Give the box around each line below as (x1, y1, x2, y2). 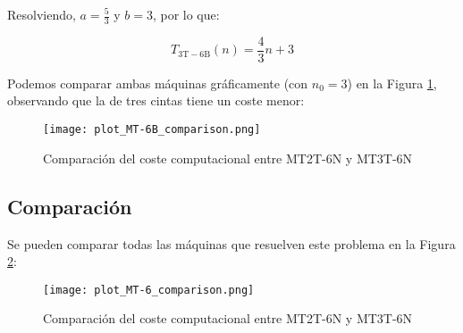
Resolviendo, (7, 5, 76, 23)
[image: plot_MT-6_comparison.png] (43, 283, 255, 296)
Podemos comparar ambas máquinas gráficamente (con (7, 73, 308, 92)
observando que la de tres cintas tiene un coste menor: (7, 91, 305, 110)
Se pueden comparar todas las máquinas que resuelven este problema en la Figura (7, 234, 456, 253)
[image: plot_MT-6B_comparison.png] (43, 123, 261, 137)
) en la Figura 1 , (347, 73, 437, 92)
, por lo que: (152, 5, 220, 23)
